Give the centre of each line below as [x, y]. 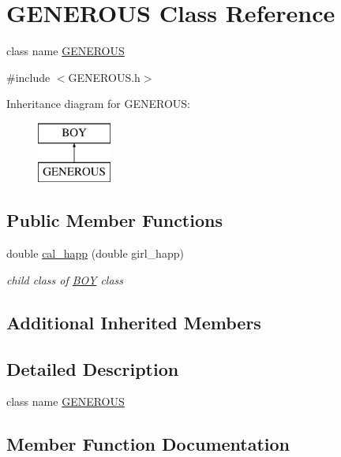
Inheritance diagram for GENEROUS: [99, 104]
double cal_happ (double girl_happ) [95, 253]
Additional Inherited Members [134, 322]
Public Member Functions [114, 220]
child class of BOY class [65, 279]
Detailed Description [93, 368]
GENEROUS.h [104, 77]
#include [28, 77]
